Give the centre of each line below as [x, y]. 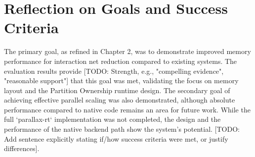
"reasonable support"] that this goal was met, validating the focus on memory [121, 80]
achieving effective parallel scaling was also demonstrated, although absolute [120, 100]
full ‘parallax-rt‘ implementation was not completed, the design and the [112, 119]
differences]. [22, 148]
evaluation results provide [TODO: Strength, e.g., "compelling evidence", [114, 71]
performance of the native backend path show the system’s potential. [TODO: [122, 129]
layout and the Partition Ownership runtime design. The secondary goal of [117, 90]
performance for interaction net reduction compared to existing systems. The [121, 61]
